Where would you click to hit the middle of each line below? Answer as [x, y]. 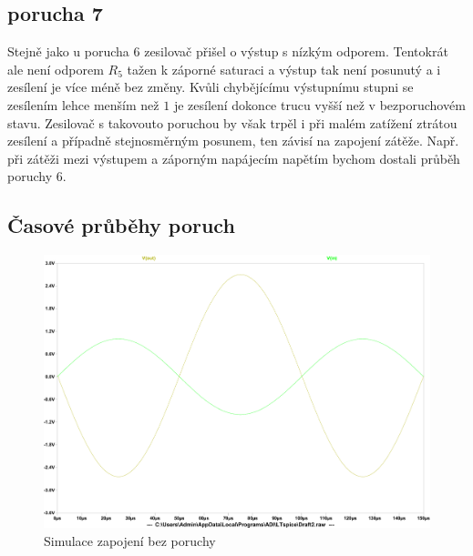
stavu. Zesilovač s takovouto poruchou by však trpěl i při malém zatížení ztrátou [232, 122]
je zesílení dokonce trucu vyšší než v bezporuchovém [319, 104]
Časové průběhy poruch [121, 225]
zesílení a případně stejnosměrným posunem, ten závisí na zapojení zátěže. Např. [233, 141]
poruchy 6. [37, 176]
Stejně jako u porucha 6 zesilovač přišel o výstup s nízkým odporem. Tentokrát [228, 51]
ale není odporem [56, 69]
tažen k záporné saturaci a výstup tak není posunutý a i [284, 69]
